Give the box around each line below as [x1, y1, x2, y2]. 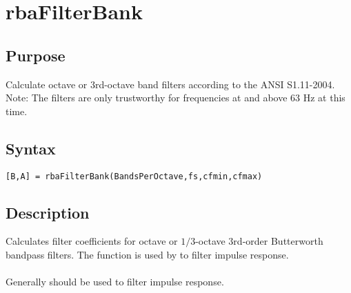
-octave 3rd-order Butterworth [195, 234, 323, 248]
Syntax [6, 137, 56, 159]
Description [6, 201, 90, 223]
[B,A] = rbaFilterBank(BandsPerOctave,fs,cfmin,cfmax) [6, 171, 263, 181]
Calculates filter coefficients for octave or [6, 234, 178, 248]
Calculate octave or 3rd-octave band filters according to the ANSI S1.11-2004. [6, 77, 335, 91]
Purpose [6, 44, 66, 65]
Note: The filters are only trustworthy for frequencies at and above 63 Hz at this [6, 90, 345, 105]
